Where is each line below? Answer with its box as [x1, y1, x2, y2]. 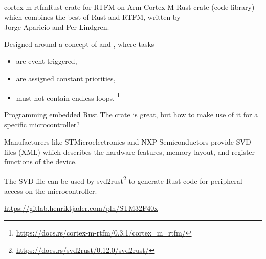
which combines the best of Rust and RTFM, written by [4, 11, 181, 22]
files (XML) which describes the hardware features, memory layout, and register [4, 146, 255, 157]
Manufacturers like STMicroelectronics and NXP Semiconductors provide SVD [4, 136, 251, 147]
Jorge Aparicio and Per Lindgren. [4, 21, 109, 32]
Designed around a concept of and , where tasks [4, 38, 154, 49]
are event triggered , [16, 56, 77, 66]
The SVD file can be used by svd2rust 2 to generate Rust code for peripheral [4, 174, 242, 186]
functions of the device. [4, 156, 77, 167]
